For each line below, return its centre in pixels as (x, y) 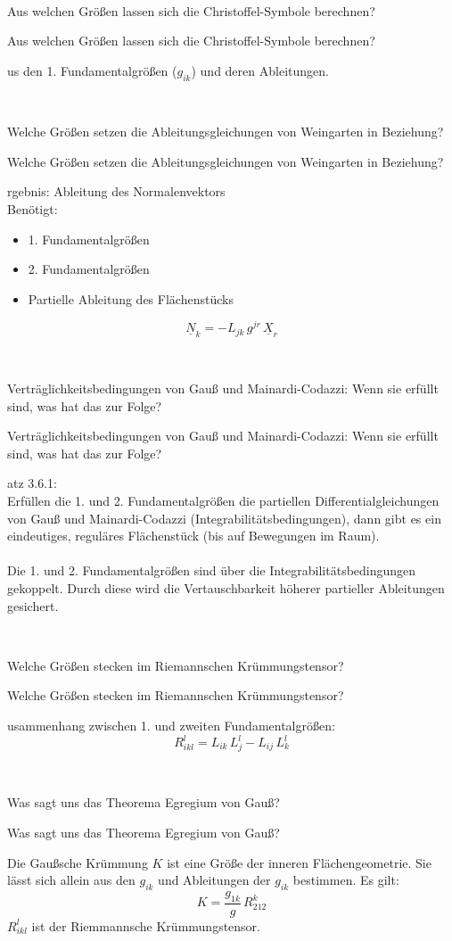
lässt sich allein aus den (71, 880)
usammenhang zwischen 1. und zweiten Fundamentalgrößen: (171, 725)
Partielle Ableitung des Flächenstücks (131, 298)
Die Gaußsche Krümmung (78, 862)
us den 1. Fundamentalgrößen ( (92, 70)
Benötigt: (33, 208)
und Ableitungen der (214, 880)
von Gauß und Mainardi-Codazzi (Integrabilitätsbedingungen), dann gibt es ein (224, 518)
